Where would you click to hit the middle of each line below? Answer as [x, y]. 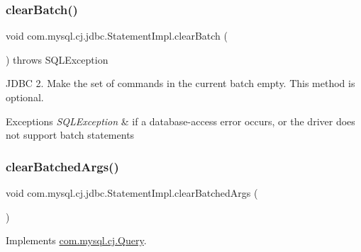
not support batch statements [70, 135]
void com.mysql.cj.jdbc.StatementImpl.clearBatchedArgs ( [132, 193]
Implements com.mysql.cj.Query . [76, 240]
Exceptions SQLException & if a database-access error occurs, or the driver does [180, 121]
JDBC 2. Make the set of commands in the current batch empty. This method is [180, 83]
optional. [25, 97]
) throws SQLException [57, 59]
